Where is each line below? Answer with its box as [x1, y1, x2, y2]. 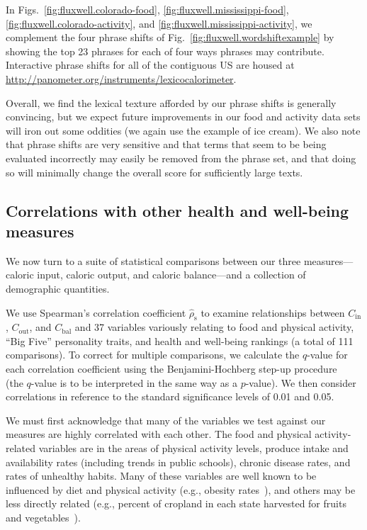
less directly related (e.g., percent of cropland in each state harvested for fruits [6, 496, 346, 511]
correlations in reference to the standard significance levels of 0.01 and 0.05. [6, 389, 334, 404]
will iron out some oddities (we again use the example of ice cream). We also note [6, 123, 361, 137]
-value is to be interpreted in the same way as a [30, 375, 237, 390]
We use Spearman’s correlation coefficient [6, 305, 186, 320]
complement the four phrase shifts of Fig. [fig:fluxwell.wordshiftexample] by [6, 30, 334, 45]
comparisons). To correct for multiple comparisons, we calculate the [6, 347, 300, 362]
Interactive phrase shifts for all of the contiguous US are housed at [6, 57, 295, 72]
